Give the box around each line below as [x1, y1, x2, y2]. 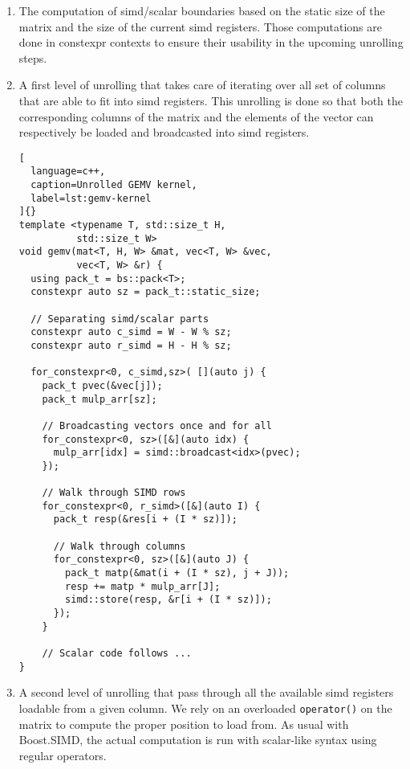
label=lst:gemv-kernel [30, 192, 152, 204]
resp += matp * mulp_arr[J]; [65, 580, 221, 592]
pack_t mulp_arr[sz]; [42, 393, 157, 405]
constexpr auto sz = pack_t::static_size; [30, 286, 261, 298]
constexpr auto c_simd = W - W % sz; [30, 326, 232, 338]
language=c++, [30, 166, 106, 178]
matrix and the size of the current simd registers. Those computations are [18, 18, 382, 35]
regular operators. [18, 747, 107, 763]
